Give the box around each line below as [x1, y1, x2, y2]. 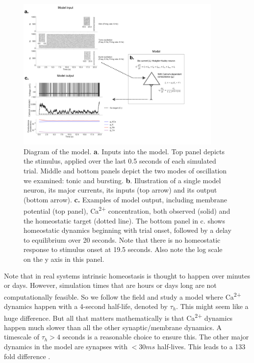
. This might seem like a [176, 301, 249, 311]
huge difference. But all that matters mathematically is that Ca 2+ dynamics [4, 311, 233, 323]
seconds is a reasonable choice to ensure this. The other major [62, 332, 249, 342]
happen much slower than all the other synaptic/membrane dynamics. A [4, 322, 222, 332]
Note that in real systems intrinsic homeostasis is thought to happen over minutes [4, 270, 251, 280]
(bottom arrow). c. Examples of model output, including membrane [24, 194, 227, 204]
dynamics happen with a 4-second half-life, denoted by [4, 301, 168, 311]
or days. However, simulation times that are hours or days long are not [4, 280, 217, 290]
